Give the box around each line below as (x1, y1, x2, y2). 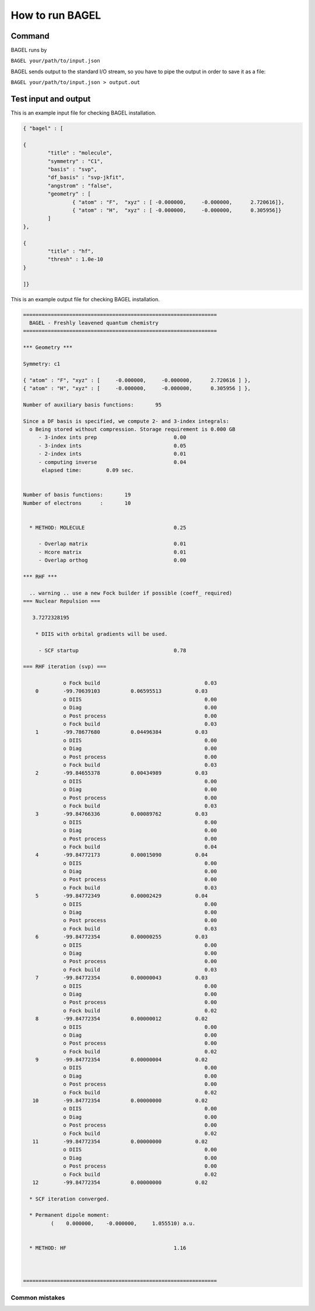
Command (10, 31, 50, 41)
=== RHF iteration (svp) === (23, 663, 107, 670)
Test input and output (10, 94, 91, 104)
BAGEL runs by (10, 47, 47, 54)
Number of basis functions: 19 (23, 491, 131, 498)
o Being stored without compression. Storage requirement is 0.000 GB (29, 426, 236, 432)
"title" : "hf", (47, 247, 94, 254)
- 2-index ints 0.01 (38, 450, 187, 457)
